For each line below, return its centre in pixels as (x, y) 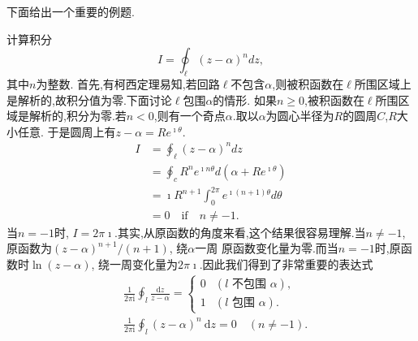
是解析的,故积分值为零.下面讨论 (89, 99)
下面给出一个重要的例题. (71, 11)
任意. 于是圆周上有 (67, 131)
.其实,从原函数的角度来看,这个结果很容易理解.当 (240, 232)
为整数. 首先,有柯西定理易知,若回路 (128, 83)
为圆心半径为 (300, 116)
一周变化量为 (144, 264)
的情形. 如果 (245, 99)
